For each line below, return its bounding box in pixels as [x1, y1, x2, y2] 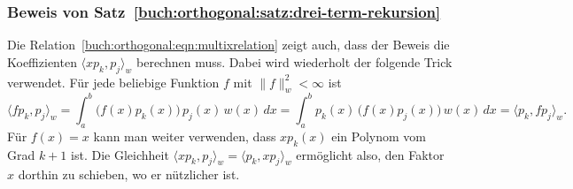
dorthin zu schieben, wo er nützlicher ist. [18, 165, 240, 184]
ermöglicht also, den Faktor [296, 145, 445, 163]
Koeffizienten [7, 52, 77, 71]
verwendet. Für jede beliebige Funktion [7, 72, 220, 91]
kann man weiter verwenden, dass [93, 126, 276, 145]
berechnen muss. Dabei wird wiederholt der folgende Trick [136, 52, 453, 71]
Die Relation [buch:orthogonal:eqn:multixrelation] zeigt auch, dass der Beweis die [7, 35, 450, 54]
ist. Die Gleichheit [71, 145, 169, 163]
